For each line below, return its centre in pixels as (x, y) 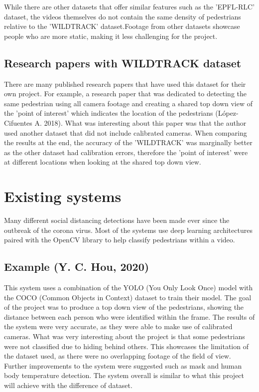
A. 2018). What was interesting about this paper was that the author (140, 122)
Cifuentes (18, 122)
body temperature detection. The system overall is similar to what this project (124, 375)
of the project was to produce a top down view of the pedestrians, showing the (124, 307)
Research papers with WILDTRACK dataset (123, 63)
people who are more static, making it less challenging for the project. (111, 36)
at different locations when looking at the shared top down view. (103, 162)
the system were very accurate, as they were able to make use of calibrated (118, 326)
